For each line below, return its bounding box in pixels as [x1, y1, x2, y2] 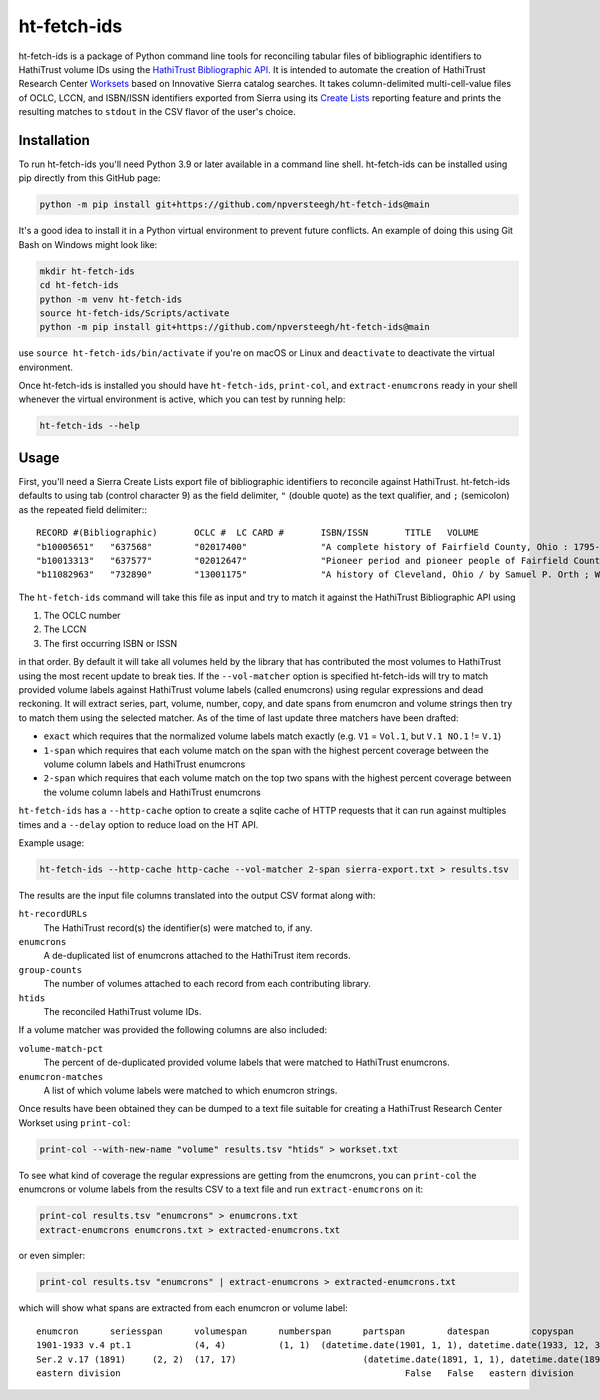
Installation [18, 131, 90, 149]
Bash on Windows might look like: [18, 238, 158, 250]
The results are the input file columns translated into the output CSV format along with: [18, 889, 376, 901]
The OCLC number [43, 610, 121, 622]
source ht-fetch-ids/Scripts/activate [39, 307, 230, 319]
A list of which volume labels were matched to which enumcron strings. [43, 1084, 338, 1096]
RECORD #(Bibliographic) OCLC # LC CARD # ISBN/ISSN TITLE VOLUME [36, 527, 480, 539]
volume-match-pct [18, 1043, 104, 1054]
